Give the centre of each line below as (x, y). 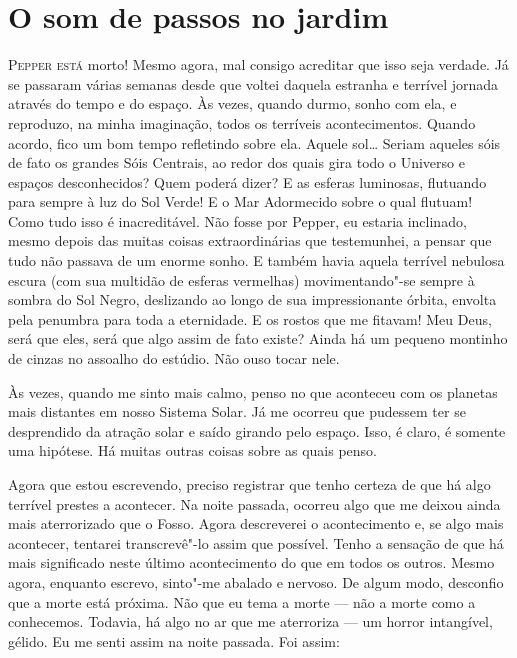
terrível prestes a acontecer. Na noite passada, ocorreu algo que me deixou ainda (254, 503)
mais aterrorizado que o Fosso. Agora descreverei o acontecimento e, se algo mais (256, 523)
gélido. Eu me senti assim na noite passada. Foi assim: (174, 640)
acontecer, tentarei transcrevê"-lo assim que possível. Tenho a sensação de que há (256, 542)
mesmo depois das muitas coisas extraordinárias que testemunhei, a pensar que (250, 240)
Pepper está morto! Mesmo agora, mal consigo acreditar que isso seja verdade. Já (258, 64)
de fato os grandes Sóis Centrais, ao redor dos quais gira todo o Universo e (236, 162)
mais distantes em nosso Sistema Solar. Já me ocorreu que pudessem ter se (237, 411)
